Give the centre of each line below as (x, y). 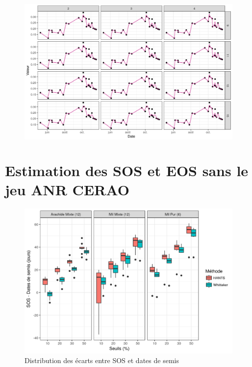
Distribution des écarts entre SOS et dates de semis (102, 360)
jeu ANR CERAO (67, 190)
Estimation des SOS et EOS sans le (127, 170)
